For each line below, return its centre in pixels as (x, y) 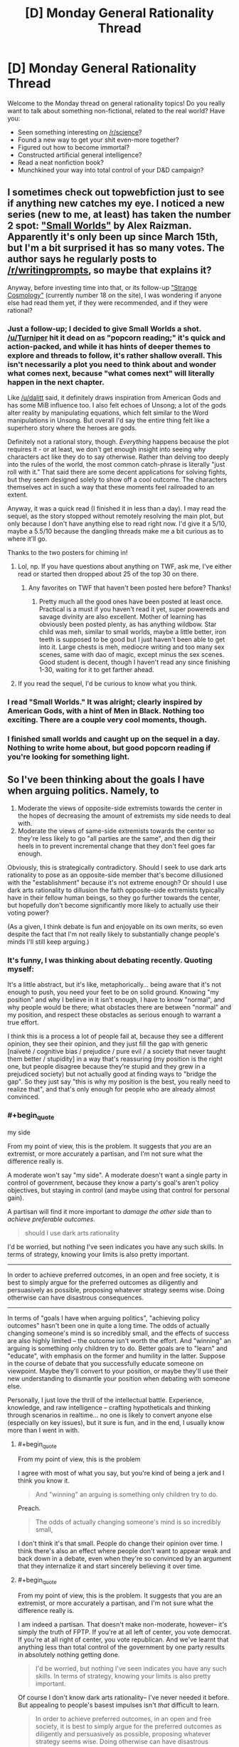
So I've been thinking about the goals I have (106, 780)
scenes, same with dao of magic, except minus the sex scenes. (132, 655)
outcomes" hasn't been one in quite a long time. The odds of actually (108, 1325)
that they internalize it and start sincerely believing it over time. (110, 1566)
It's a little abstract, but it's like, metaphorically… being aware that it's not (115, 984)
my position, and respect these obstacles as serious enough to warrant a (114, 1015)
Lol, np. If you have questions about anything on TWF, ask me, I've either (124, 566)
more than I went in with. (43, 1430)
